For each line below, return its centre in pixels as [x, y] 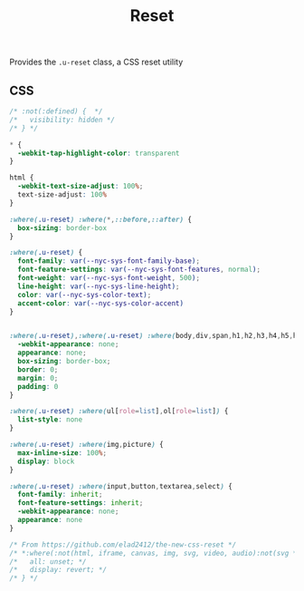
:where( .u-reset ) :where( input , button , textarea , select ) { [121, 486]
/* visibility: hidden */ [62, 120]
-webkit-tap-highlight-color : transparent [99, 153]
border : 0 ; [38, 369]
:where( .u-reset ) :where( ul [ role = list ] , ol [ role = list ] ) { [119, 412]
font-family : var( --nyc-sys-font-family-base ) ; [109, 261]
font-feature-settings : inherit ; [81, 503]
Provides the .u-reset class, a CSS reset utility [96, 62]
